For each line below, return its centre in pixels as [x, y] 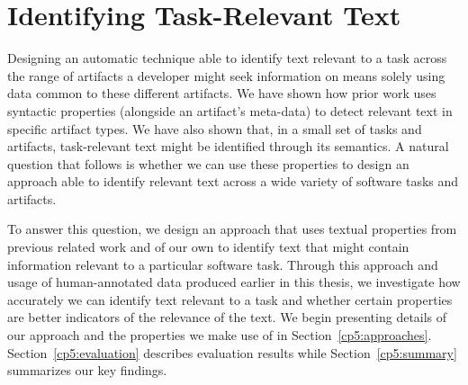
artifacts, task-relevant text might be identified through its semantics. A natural [228, 146]
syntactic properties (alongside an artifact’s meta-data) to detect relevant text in [230, 110]
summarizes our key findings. [87, 370]
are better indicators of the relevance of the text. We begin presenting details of [227, 317]
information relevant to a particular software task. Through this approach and [223, 264]
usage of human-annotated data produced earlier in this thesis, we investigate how [234, 282]
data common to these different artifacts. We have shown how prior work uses [222, 93]
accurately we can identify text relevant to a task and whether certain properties [230, 299]
